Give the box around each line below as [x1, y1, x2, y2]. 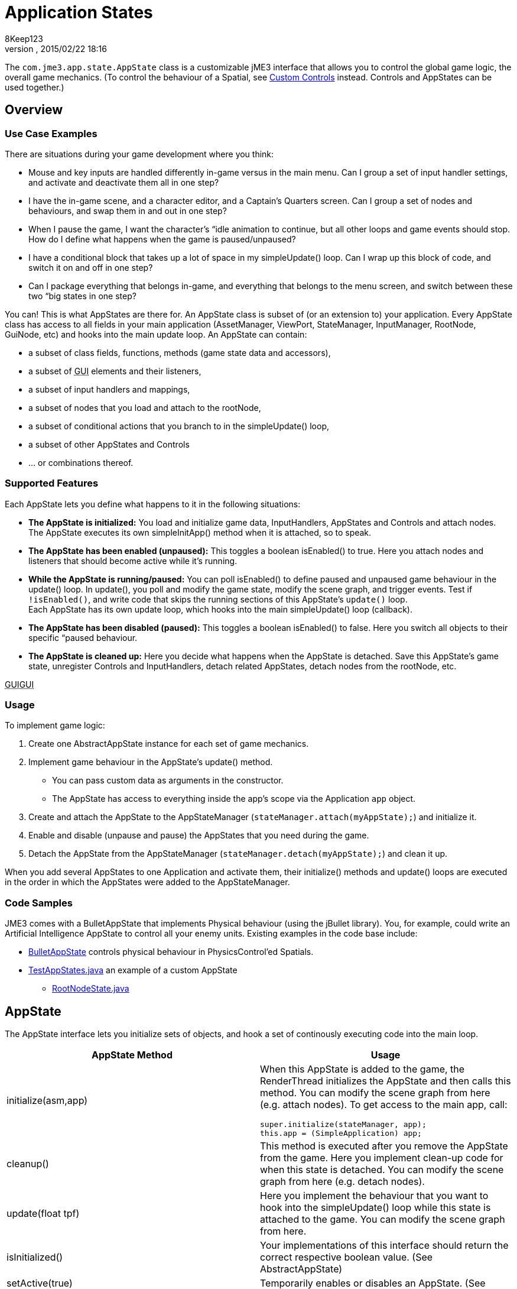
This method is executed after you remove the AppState [260, 1140, 508, 1152]
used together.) [5, 82, 64, 92]
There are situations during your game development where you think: [5, 148, 274, 159]
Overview [5, 102, 63, 118]
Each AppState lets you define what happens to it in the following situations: [5, 498, 301, 509]
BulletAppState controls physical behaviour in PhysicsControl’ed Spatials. [28, 947, 314, 957]
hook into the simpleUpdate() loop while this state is [260, 1201, 491, 1214]
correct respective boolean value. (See [260, 1251, 433, 1264]
